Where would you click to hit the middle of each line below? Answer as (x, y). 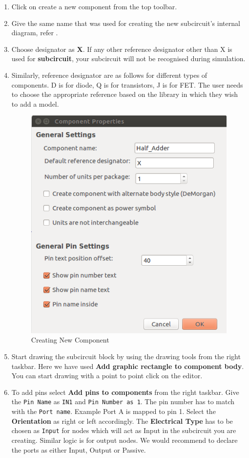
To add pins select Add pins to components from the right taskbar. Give (125, 392)
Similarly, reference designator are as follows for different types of (109, 75)
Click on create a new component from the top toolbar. (94, 6)
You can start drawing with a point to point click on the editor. (107, 376)
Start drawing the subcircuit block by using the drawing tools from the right (126, 356)
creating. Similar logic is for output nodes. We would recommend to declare (124, 440)
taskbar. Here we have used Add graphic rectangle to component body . (128, 366)
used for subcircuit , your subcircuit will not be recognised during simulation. (128, 58)
